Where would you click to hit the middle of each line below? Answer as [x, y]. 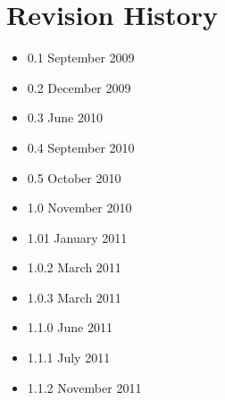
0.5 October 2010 [74, 177]
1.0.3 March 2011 [74, 297]
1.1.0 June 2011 [70, 327]
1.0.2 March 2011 [74, 267]
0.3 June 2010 [65, 117]
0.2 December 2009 [79, 87]
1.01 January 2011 [77, 237]
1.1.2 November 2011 [84, 387]
